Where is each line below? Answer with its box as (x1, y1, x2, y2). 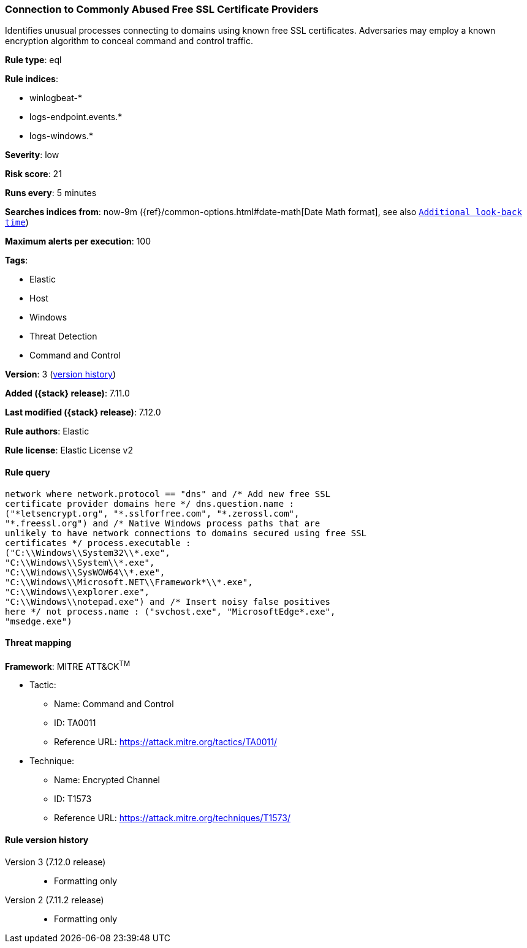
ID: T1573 (54, 794, 92, 805)
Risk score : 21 (5, 169, 62, 180)
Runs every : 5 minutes (5, 188, 97, 199)
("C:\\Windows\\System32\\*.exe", (5, 547, 170, 558)
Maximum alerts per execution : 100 (5, 236, 151, 247)
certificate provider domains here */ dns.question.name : (5, 498, 295, 509)
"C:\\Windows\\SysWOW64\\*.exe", (5, 567, 165, 577)
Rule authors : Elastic (5, 426, 89, 437)
